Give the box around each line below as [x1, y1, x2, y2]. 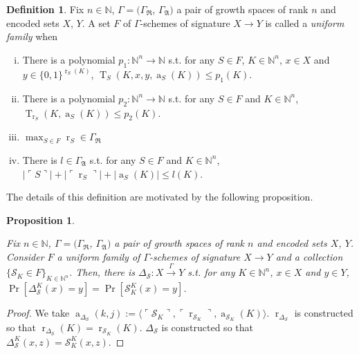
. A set [82, 15, 111, 30]
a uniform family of [57, 249, 140, 263]
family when [6, 29, 58, 44]
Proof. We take [6, 306, 70, 320]
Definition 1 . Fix [6, 2, 84, 16]
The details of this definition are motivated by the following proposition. [6, 189, 313, 204]
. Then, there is [68, 265, 136, 279]
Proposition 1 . [6, 212, 75, 227]
